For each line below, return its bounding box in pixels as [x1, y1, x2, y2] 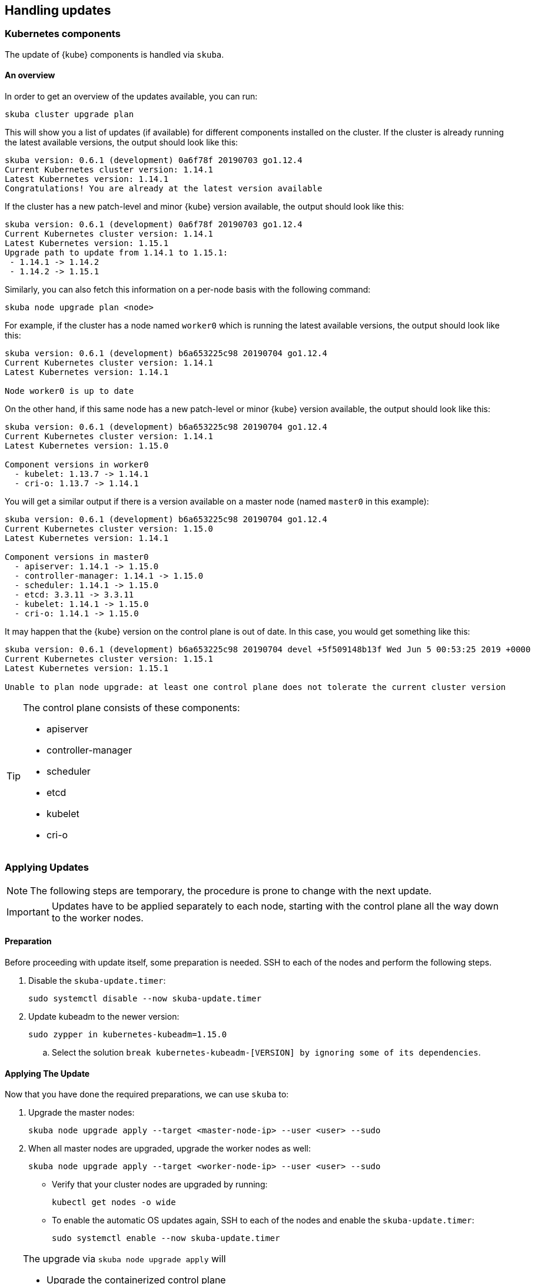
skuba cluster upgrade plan [5, 110, 134, 120]
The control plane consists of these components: [23, 702, 240, 714]
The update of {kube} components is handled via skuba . [5, 49, 224, 59]
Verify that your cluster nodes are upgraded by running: [52, 1179, 268, 1190]
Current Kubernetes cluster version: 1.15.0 [5, 524, 214, 534]
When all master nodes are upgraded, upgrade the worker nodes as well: [28, 1143, 311, 1154]
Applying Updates [5, 861, 89, 874]
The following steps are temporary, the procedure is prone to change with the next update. [30, 884, 432, 897]
